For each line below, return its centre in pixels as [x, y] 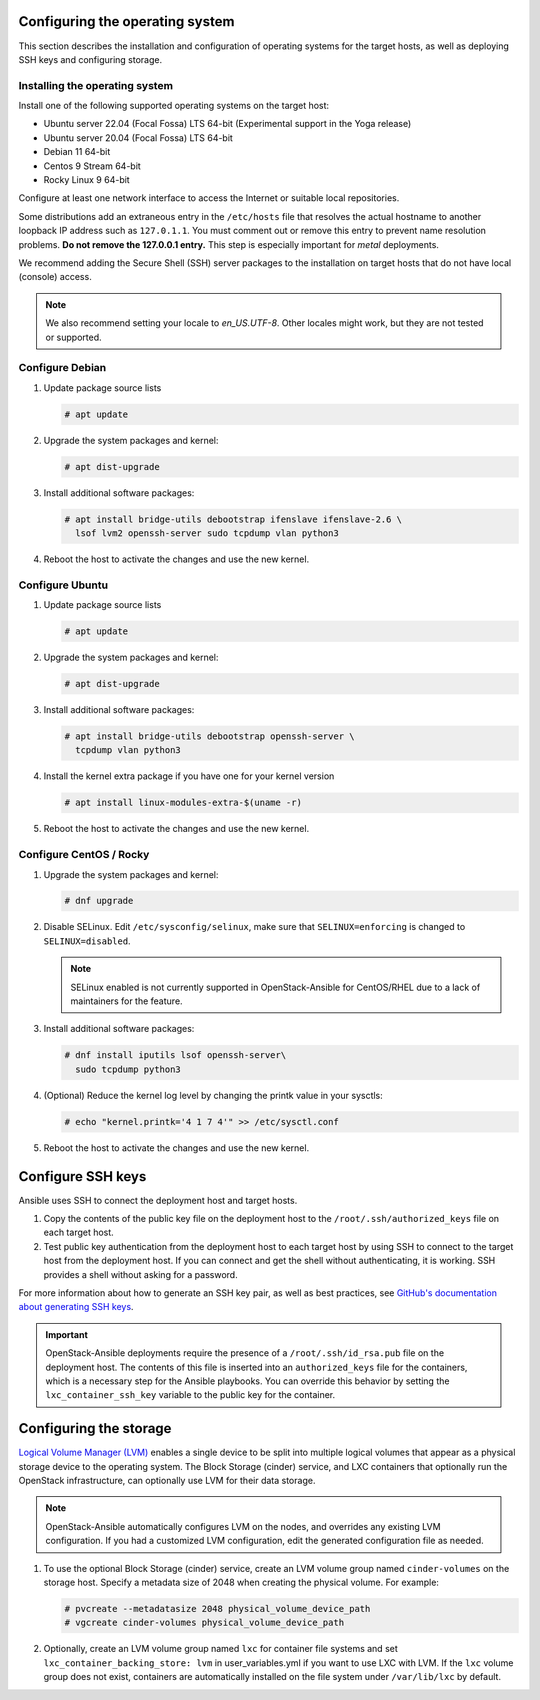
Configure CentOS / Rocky [84, 855]
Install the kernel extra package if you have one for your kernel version [189, 776]
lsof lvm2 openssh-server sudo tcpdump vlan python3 [207, 533]
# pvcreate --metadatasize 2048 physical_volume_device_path [217, 1608]
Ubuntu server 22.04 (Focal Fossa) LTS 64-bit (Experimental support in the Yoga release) [227, 124]
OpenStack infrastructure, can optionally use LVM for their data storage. [167, 1481]
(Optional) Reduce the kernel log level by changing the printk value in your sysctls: [213, 1095]
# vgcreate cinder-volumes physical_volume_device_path [204, 1623]
